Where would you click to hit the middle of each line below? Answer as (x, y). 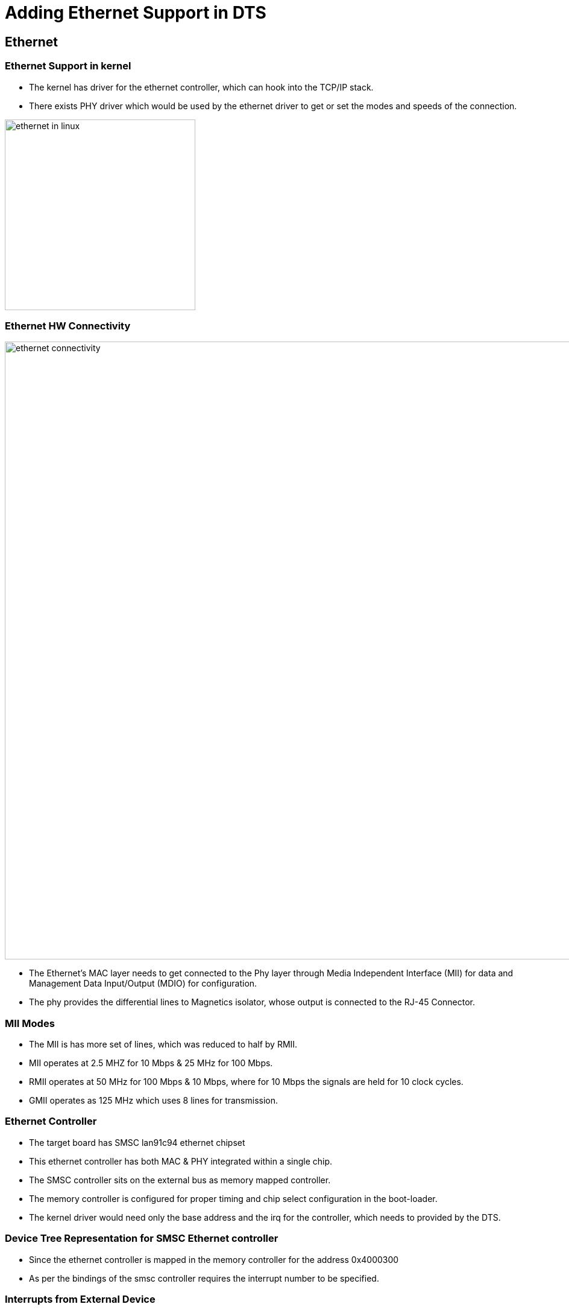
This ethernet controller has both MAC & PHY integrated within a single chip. (181, 1161)
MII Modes (30, 1023)
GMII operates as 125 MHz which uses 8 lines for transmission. (154, 1101)
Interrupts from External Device (80, 1299)
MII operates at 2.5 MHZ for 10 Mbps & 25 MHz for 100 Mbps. (151, 1063)
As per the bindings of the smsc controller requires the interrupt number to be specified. (204, 1278)
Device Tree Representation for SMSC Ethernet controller (142, 1238)
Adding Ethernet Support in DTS (136, 13)
